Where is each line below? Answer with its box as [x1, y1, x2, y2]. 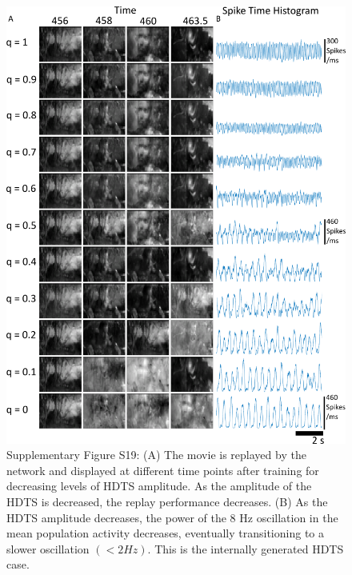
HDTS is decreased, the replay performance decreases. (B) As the [6, 493, 328, 509]
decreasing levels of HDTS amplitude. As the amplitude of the [6, 477, 312, 494]
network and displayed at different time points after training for [6, 461, 319, 478]
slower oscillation [6, 540, 90, 557]
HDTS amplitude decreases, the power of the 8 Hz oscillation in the [6, 509, 338, 525]
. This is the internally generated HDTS [147, 540, 344, 557]
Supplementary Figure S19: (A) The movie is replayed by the [6, 446, 306, 463]
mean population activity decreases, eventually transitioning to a [6, 525, 324, 541]
